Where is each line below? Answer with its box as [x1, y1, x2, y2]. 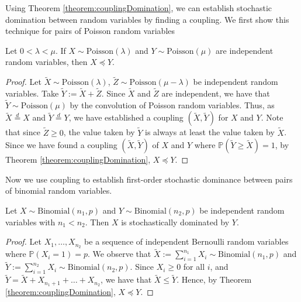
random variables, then [5, 56, 88, 68]
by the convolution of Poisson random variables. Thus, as [70, 98, 275, 111]
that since [5, 126, 40, 138]
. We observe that [88, 248, 151, 260]
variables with [5, 215, 56, 228]
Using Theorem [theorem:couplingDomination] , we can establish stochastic [5, 2, 272, 13]
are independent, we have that [161, 87, 270, 99]
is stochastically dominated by [121, 215, 230, 228]
